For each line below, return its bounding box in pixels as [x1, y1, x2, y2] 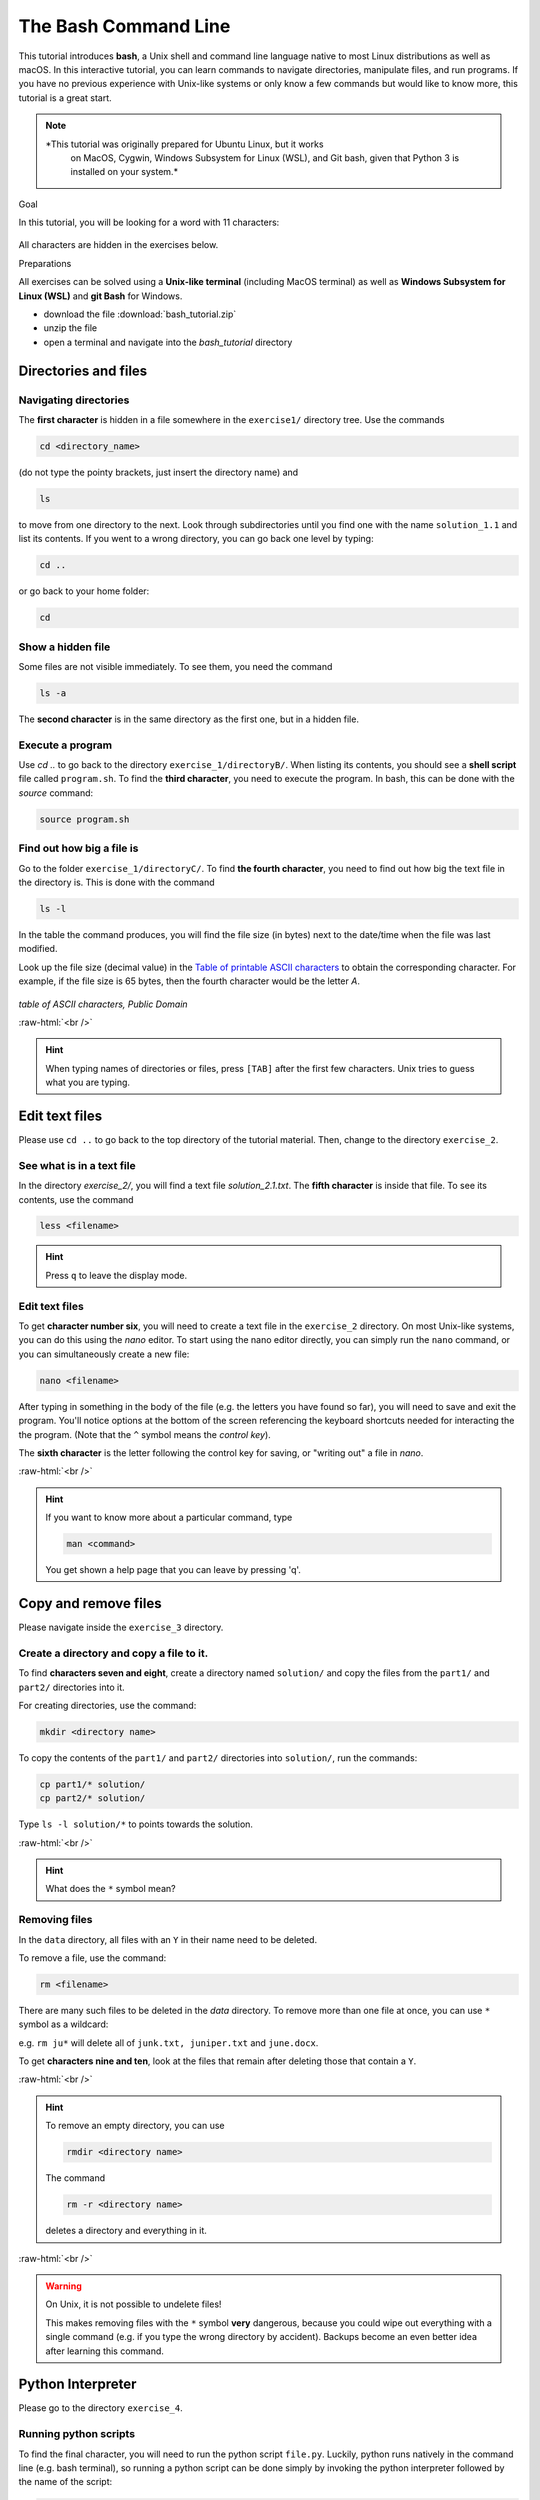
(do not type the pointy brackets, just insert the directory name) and [18, 466, 299, 478]
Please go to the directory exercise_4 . [18, 2402, 184, 2414]
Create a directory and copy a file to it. [18, 1646, 209, 1660]
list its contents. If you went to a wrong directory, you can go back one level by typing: [18, 533, 374, 545]
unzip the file [43, 322, 98, 334]
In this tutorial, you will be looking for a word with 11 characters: [18, 216, 280, 229]
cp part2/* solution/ [39, 1793, 146, 1804]
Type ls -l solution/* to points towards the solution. [18, 1818, 254, 1830]
